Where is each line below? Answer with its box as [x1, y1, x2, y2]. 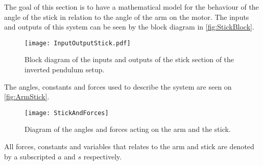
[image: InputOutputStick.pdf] [25, 39, 131, 47]
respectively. [83, 151, 122, 161]
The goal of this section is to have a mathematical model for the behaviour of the [4, 2, 259, 12]
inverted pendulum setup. [25, 64, 105, 75]
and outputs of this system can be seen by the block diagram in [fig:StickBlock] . [4, 21, 254, 32]
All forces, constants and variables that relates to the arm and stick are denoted [4, 141, 254, 152]
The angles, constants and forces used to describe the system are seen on [4, 81, 232, 92]
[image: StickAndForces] [25, 109, 109, 117]
